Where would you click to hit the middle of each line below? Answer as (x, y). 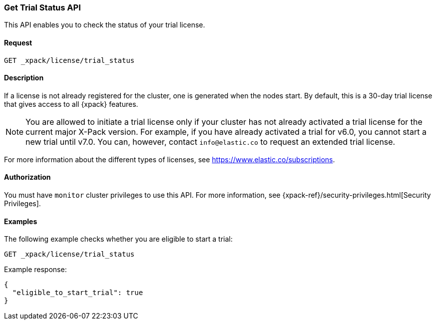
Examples (21, 221)
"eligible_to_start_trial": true (78, 293)
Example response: (35, 270)
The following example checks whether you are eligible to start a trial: (118, 239)
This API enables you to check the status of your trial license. (105, 25)
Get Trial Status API (42, 7)
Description (24, 78)
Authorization (27, 177)
